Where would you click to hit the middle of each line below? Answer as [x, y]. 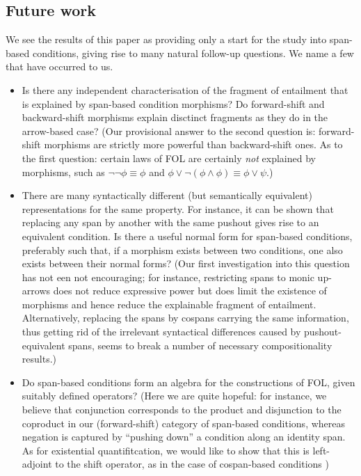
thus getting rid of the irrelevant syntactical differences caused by [161, 332]
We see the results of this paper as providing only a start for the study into [166, 39]
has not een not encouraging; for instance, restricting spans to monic [168, 277]
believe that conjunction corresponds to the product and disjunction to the [182, 410]
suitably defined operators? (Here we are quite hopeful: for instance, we [174, 396]
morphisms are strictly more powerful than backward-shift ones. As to [193, 144]
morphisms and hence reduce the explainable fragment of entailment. [169, 304]
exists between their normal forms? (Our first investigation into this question [186, 263]
